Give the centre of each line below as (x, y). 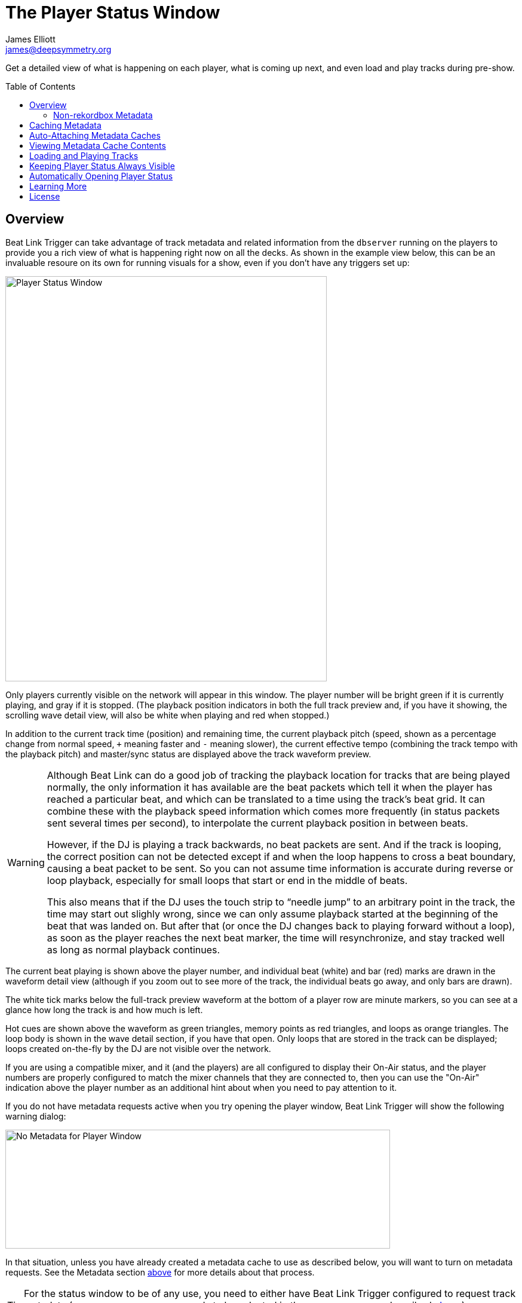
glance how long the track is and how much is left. (104, 1010)
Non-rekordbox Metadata (103, 115)
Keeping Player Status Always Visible (102, 166)
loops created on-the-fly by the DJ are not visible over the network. (138, 1048)
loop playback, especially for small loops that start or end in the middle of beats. (227, 880)
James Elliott (30, 39)
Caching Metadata (65, 125)
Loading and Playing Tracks (84, 155)
